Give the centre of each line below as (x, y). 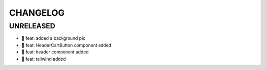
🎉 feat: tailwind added (44, 59)
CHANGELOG (37, 13)
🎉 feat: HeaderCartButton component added (66, 45)
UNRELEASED (32, 26)
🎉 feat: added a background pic (53, 38)
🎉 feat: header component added (55, 52)
